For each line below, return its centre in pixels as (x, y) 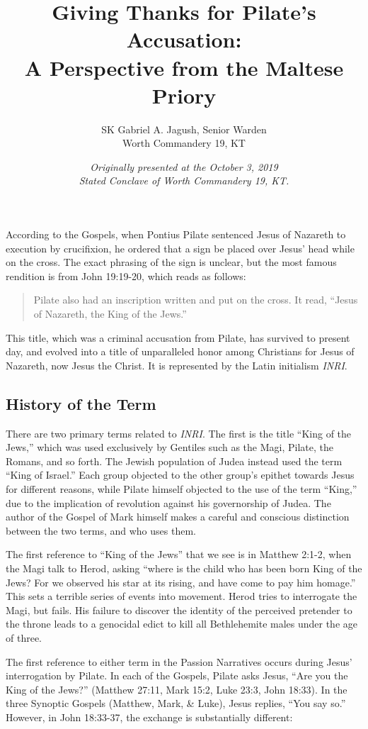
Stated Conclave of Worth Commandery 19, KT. (184, 180)
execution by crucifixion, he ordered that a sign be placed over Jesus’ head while (180, 248)
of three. (24, 637)
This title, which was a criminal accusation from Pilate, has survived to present (178, 337)
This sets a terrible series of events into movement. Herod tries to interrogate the (182, 596)
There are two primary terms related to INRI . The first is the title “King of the (179, 433)
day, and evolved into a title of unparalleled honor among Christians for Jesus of (180, 351)
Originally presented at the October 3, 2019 (184, 166)
